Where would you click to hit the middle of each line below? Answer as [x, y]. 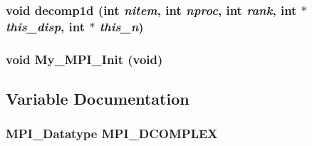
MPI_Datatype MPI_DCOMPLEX [112, 134]
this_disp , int [46, 26]
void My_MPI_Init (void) [84, 59]
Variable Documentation [98, 98]
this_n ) [121, 26]
